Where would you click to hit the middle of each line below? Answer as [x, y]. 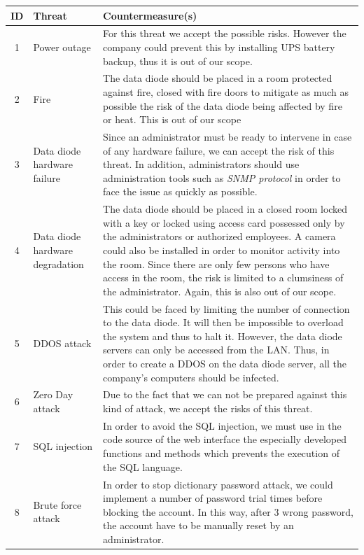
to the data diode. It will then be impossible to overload [223, 322]
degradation [58, 264]
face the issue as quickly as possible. [180, 191]
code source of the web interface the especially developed [225, 439]
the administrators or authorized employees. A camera [219, 236]
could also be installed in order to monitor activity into [222, 250]
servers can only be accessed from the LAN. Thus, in [216, 350]
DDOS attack [62, 343]
